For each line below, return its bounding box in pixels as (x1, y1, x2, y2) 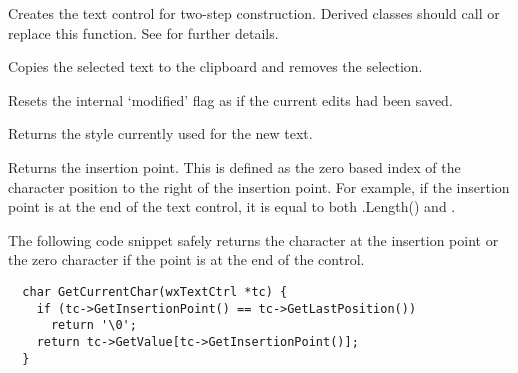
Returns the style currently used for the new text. (8, 123, 313, 144)
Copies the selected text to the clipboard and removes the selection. (8, 56, 423, 77)
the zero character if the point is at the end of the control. (8, 249, 365, 270)
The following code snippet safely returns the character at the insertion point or (8, 229, 499, 250)
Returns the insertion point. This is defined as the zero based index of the (8, 156, 461, 177)
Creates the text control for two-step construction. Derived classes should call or (8, 3, 500, 23)
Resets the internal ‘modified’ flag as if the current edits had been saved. (8, 89, 453, 110)
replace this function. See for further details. (8, 22, 279, 43)
